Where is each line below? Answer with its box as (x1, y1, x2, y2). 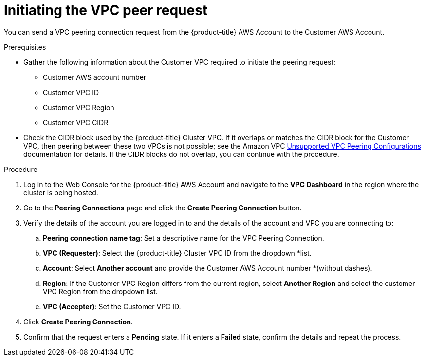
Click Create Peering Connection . (23, 317, 133, 326)
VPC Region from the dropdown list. (43, 287, 158, 296)
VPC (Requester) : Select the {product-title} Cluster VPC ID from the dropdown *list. (43, 248, 312, 257)
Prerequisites (4, 42, 46, 51)
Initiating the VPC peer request (4, 2, 208, 19)
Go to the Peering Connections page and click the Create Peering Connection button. (23, 203, 302, 212)
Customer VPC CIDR (43, 118, 109, 127)
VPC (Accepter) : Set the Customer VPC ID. (43, 302, 181, 311)
